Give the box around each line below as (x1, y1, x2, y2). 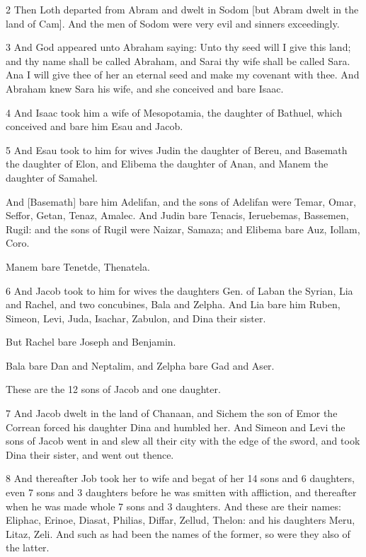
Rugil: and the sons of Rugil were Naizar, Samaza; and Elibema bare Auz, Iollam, (6, 221, 360, 236)
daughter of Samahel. (6, 170, 98, 184)
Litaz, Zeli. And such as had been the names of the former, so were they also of (6, 526, 350, 541)
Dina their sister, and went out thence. (6, 447, 174, 462)
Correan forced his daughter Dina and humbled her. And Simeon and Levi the (6, 419, 345, 434)
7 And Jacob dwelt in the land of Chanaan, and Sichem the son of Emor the (6, 406, 338, 421)
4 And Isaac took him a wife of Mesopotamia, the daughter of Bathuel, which (6, 105, 343, 119)
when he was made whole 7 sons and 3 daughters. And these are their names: (6, 498, 341, 513)
